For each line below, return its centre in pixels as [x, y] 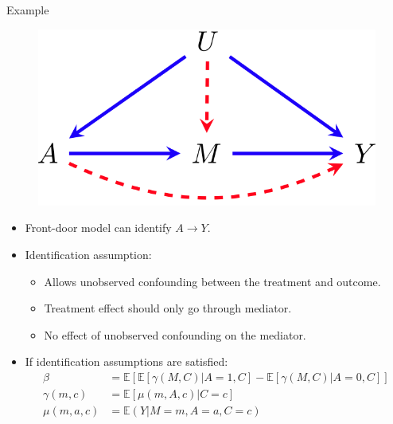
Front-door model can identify [98, 228]
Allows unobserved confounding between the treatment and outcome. [212, 281]
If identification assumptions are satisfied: [126, 361]
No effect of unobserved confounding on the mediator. [175, 334]
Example [28, 10]
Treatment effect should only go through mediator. [168, 308]
